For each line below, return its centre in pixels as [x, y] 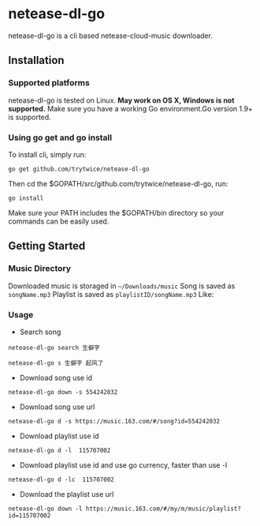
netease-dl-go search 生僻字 [54, 348]
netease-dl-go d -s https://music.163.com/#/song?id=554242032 [114, 421]
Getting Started [47, 246]
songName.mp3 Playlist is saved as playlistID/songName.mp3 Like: [111, 294]
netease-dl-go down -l [45, 509]
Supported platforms [49, 83]
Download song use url [57, 407]
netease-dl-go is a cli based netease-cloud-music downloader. [110, 36]
